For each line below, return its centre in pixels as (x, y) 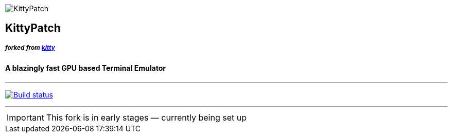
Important (25, 117)
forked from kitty (30, 48)
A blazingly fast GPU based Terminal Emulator (85, 68)
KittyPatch (33, 28)
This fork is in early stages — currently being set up (146, 117)
